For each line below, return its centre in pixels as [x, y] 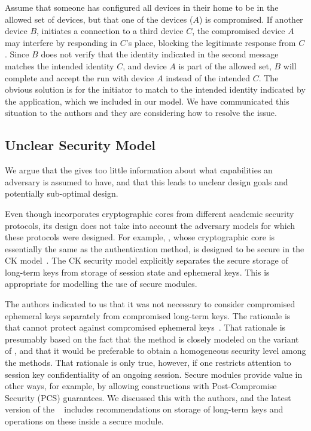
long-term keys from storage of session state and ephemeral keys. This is [137, 272]
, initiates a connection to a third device [110, 31]
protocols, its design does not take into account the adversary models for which [150, 225]
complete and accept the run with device [80, 77]
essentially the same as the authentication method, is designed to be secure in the [155, 248]
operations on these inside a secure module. [84, 421]
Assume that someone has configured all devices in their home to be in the [142, 7]
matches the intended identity [60, 65]
